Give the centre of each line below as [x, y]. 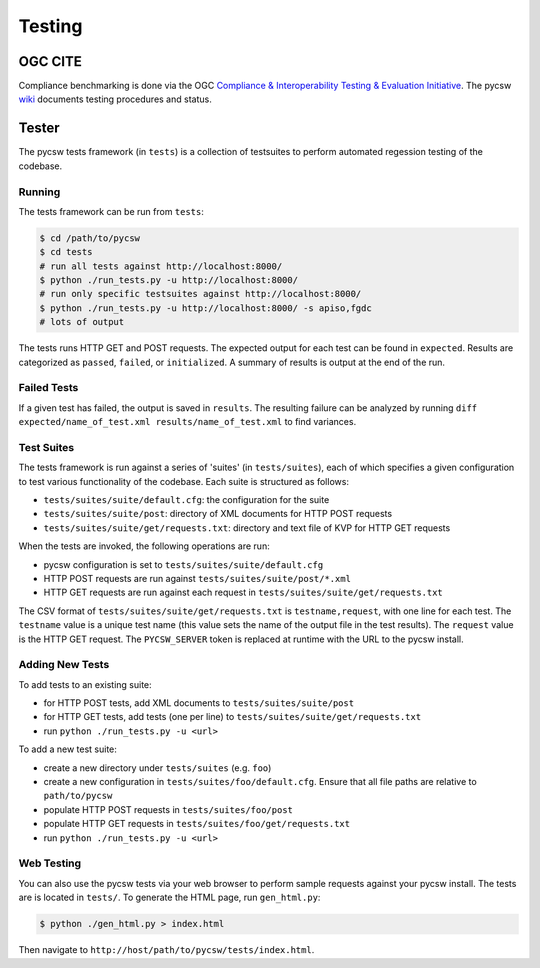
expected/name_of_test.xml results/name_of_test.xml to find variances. [187, 422]
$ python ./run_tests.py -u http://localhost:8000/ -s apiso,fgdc [205, 308]
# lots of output [82, 322]
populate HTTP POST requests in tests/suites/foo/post [168, 809]
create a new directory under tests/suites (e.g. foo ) [157, 767]
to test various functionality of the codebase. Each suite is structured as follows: [184, 481]
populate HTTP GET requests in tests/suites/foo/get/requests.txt [196, 824]
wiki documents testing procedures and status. [115, 99]
